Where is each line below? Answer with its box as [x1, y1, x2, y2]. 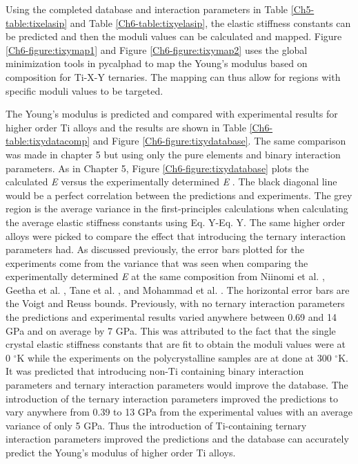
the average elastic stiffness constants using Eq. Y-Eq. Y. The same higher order [6, 214, 346, 229]
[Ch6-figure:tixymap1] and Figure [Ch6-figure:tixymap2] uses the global [6, 42, 308, 57]
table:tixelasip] [6, 15, 68, 30]
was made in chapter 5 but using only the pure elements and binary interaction [6, 147, 341, 161]
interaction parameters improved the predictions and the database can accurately [6, 431, 349, 446]
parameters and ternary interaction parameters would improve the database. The [6, 378, 348, 392]
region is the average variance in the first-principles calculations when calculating [6, 201, 348, 216]
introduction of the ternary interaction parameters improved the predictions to [6, 391, 338, 405]
